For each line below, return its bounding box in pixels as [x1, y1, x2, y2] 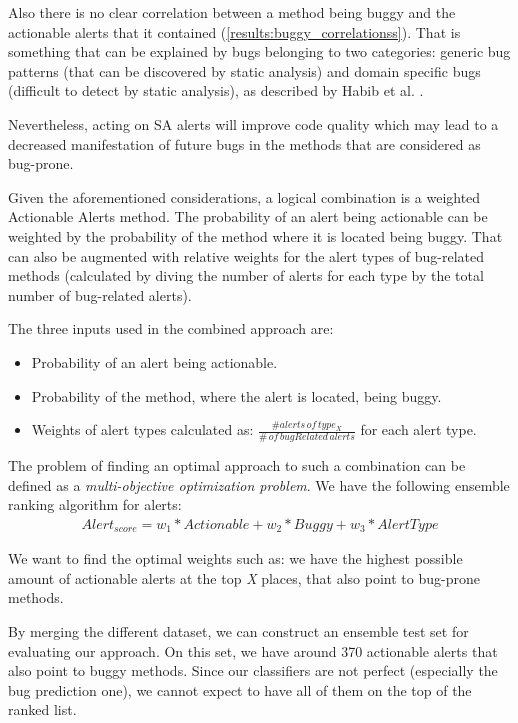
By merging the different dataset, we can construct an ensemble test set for [8, 620, 469, 641]
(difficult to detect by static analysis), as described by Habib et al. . [8, 80, 424, 101]
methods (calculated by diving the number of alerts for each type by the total [8, 265, 484, 286]
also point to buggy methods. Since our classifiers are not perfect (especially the [8, 660, 498, 681]
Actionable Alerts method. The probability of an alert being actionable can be [8, 206, 488, 227]
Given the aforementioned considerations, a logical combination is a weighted [8, 186, 481, 207]
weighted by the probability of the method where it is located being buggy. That [8, 225, 503, 246]
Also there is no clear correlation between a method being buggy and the [8, 2, 456, 22]
